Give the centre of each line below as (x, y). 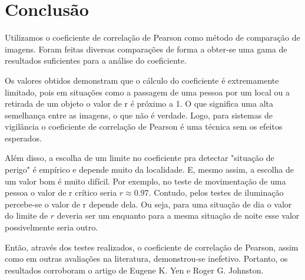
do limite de (26, 215)
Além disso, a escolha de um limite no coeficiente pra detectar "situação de (140, 158)
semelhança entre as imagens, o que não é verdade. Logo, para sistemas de (139, 115)
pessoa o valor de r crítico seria (61, 192)
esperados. (23, 138)
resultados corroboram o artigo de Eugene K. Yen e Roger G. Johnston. (134, 270)
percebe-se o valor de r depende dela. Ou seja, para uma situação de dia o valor (148, 204)
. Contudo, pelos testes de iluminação (216, 192)
